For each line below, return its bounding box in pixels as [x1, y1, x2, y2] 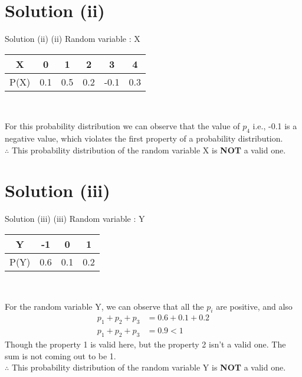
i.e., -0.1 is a [252, 120, 297, 132]
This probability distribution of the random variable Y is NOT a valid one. [11, 361, 286, 373]
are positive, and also [216, 300, 293, 312]
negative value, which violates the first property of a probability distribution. [5, 132, 283, 145]
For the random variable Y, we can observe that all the [5, 300, 204, 312]
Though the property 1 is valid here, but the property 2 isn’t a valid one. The [5, 338, 286, 350]
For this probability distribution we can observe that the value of [5, 120, 240, 132]
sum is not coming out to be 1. [5, 349, 116, 362]
